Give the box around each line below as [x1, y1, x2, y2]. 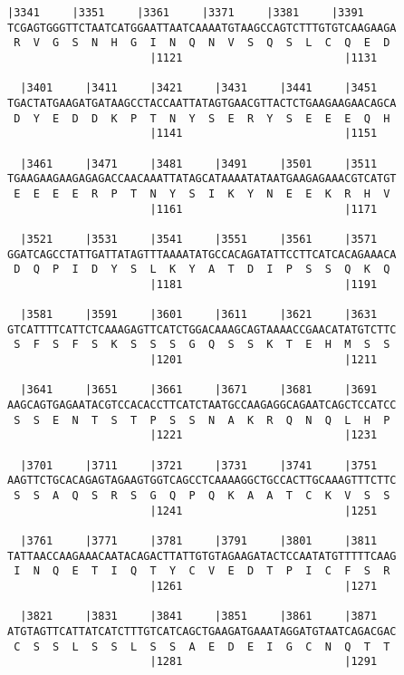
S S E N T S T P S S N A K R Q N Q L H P [14, 413, 390, 427]
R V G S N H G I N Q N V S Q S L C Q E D [14, 36, 390, 50]
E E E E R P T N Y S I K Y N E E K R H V [14, 187, 390, 200]
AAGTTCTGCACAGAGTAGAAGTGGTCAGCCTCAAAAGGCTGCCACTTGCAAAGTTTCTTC [7, 474, 397, 487]
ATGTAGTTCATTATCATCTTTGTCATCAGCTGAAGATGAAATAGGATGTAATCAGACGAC [7, 624, 397, 638]
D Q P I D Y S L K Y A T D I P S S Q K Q [14, 263, 390, 276]
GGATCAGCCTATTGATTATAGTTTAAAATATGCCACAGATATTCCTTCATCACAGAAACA [7, 247, 397, 261]
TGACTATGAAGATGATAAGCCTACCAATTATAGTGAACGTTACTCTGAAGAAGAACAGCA [7, 96, 397, 110]
